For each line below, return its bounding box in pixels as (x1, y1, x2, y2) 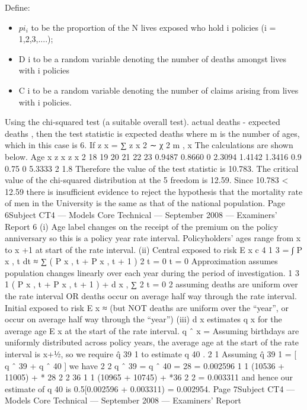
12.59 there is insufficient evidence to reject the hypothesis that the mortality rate (5, 185, 303, 197)
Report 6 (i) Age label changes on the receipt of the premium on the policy (5, 220, 279, 232)
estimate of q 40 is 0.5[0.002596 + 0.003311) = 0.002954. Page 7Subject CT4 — (5, 382, 295, 395)
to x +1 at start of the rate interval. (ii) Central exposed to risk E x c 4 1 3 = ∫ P (5, 243, 302, 255)
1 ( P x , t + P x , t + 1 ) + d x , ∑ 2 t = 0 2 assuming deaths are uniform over (5, 278, 298, 290)
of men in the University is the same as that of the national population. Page (5, 197, 286, 209)
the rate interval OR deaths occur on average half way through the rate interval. (5, 290, 297, 302)
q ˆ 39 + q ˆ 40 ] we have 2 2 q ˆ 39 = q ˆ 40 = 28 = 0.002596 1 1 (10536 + (5, 359, 285, 371)
